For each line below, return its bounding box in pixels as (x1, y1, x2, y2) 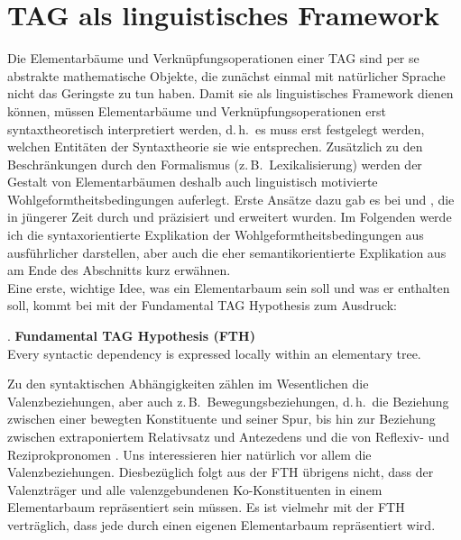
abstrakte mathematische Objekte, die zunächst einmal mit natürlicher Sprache (7, 66, 446, 85)
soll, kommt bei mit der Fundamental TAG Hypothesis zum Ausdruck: (7, 296, 397, 315)
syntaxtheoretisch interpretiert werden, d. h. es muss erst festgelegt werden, (7, 119, 425, 138)
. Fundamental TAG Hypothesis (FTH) (7, 326, 255, 345)
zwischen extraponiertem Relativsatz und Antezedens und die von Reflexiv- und (7, 427, 449, 445)
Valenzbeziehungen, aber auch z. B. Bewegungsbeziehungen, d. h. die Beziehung (7, 391, 449, 410)
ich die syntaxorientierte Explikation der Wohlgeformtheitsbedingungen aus (7, 225, 424, 244)
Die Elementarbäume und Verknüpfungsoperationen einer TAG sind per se (7, 49, 420, 68)
